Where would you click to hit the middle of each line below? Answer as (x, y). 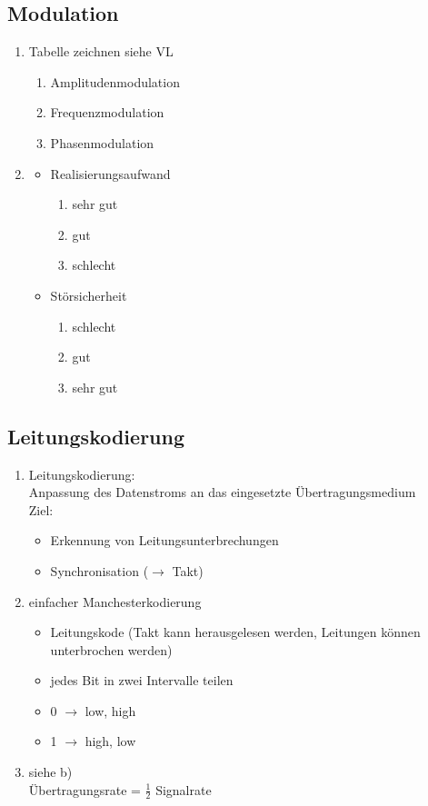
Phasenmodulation (102, 142)
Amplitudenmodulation (115, 81)
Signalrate (184, 789)
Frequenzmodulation (107, 112)
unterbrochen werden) (111, 649)
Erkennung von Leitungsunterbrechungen (164, 540)
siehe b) (50, 772)
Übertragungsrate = (85, 789)
